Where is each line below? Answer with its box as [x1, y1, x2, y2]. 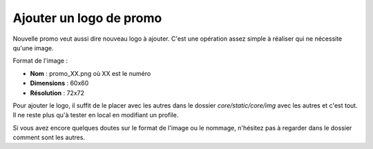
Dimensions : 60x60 [30, 79, 89, 88]
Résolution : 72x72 [30, 88, 85, 97]
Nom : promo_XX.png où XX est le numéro [30, 69, 151, 77]
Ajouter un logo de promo [12, 10, 162, 26]
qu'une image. [12, 43, 54, 52]
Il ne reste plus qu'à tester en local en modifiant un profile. [12, 111, 179, 119]
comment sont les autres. [12, 133, 86, 141]
